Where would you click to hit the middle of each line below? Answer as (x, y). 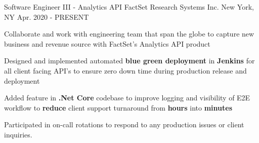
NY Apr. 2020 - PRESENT (47, 16)
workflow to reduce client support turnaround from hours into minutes (118, 107)
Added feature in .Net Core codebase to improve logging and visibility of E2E (127, 98)
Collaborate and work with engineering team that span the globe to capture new (129, 34)
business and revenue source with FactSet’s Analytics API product (107, 43)
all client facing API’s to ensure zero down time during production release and (125, 70)
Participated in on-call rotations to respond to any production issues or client (124, 124)
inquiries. (18, 134)
